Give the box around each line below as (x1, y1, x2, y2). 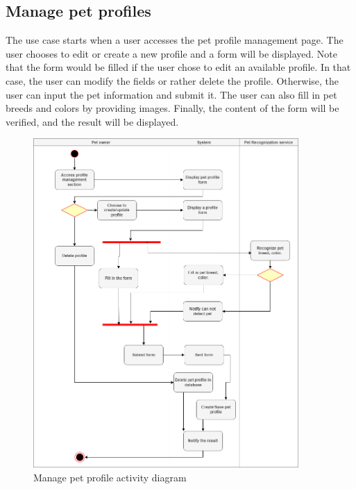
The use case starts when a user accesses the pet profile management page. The (6, 33, 344, 47)
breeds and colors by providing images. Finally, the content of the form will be (6, 101, 339, 115)
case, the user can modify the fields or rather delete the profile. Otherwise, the (6, 73, 339, 88)
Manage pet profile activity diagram (33, 470, 187, 484)
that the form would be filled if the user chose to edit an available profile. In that (6, 60, 351, 74)
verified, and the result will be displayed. (6, 114, 179, 129)
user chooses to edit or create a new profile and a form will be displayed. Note (6, 46, 338, 60)
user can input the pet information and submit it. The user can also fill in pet (6, 87, 337, 101)
